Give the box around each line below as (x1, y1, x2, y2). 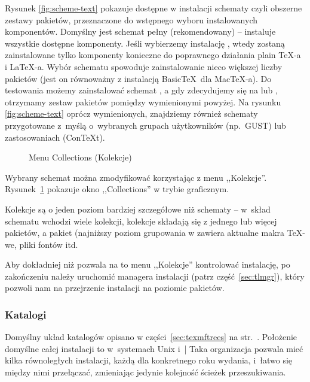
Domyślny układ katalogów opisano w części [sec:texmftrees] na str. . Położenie (5, 331, 297, 343)
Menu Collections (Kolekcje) (29, 151, 132, 163)
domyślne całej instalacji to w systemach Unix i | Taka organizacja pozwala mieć (5, 342, 303, 354)
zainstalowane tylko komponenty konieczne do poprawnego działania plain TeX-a (5, 48, 301, 61)
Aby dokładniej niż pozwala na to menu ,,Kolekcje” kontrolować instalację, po (5, 258, 290, 271)
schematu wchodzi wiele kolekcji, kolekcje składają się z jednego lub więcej (5, 214, 277, 227)
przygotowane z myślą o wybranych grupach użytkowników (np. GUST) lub (5, 119, 286, 131)
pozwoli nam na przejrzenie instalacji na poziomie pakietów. (5, 281, 225, 294)
